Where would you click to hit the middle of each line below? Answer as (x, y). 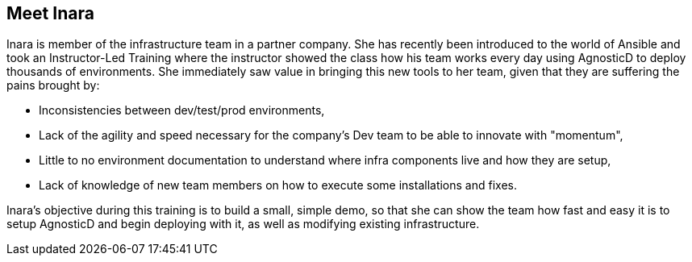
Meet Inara (50, 13)
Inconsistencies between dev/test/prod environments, (182, 110)
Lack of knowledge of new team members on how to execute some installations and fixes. (278, 185)
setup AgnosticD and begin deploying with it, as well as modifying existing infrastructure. (243, 224)
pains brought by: (53, 85)
